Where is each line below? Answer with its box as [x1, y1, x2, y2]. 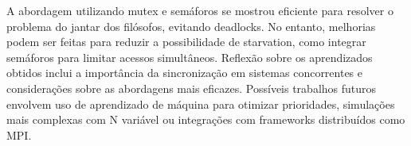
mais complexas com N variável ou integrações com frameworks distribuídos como [6, 111, 405, 128]
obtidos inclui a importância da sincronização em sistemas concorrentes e [6, 64, 363, 81]
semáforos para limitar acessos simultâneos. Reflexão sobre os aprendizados [6, 48, 373, 65]
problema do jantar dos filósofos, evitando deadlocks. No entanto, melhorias [6, 17, 376, 34]
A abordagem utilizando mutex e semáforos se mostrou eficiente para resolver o [6, 2, 393, 18]
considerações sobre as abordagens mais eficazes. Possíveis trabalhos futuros [6, 79, 377, 96]
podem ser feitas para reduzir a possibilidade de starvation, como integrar [6, 33, 366, 50]
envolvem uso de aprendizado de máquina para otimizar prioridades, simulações [6, 95, 395, 112]
